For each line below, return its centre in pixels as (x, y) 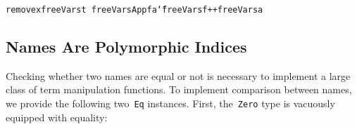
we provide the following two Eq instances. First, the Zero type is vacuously (170, 103)
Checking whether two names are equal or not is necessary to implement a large (178, 75)
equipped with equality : (57, 117)
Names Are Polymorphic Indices (126, 47)
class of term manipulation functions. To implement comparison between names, (179, 89)
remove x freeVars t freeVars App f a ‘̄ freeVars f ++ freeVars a (134, 10)
